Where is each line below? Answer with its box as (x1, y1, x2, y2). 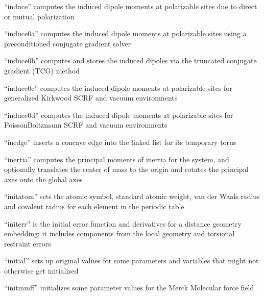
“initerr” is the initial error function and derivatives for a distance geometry (4, 218, 242, 229)
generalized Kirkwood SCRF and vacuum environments (4, 92, 178, 103)
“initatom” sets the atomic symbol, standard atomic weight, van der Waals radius (4, 191, 260, 202)
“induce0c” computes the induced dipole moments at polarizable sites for (4, 82, 232, 93)
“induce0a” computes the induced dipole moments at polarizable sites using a (4, 28, 247, 39)
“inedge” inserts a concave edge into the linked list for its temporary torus (4, 136, 236, 147)
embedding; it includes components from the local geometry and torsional (4, 228, 235, 239)
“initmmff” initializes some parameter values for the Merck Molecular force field (4, 282, 254, 293)
